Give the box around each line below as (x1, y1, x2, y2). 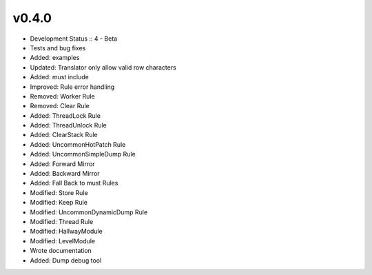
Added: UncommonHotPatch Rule (30, 140, 126, 148)
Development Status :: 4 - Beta (30, 34, 118, 43)
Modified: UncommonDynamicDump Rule (30, 207, 148, 216)
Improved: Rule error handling (30, 83, 115, 91)
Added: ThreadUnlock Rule (30, 121, 107, 130)
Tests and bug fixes (30, 43, 86, 52)
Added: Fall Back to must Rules (30, 179, 118, 187)
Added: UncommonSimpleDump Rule (30, 150, 136, 159)
